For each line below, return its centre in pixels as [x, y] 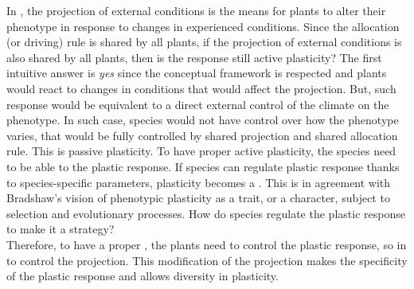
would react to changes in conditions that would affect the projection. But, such [201, 88]
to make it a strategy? [61, 229]
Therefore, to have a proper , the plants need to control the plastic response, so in [207, 244]
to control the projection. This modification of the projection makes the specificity [207, 260]
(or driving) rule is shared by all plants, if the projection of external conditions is [204, 42]
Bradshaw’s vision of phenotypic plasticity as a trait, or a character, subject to [198, 198]
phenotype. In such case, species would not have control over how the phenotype [203, 120]
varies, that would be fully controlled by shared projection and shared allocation [202, 135]
